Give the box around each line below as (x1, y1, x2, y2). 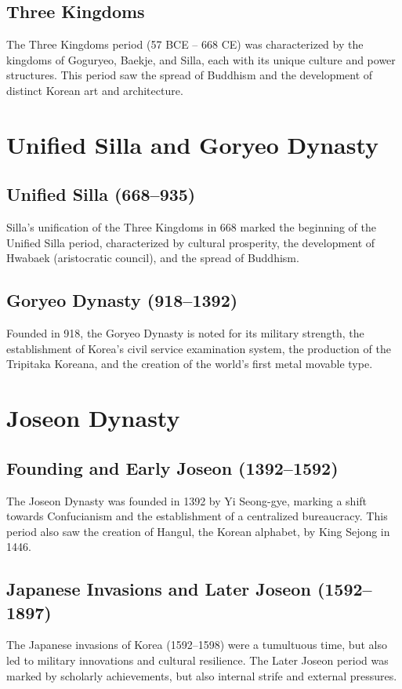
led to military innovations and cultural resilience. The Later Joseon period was (6, 652, 389, 669)
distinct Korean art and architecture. (6, 82, 183, 98)
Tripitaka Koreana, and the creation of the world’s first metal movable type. (6, 355, 373, 372)
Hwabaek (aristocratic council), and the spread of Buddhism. (6, 250, 299, 266)
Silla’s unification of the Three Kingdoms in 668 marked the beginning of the (6, 219, 376, 235)
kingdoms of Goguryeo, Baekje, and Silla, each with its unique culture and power (6, 51, 396, 67)
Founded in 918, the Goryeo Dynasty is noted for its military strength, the (6, 325, 364, 341)
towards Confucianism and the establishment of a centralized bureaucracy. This (6, 508, 388, 524)
